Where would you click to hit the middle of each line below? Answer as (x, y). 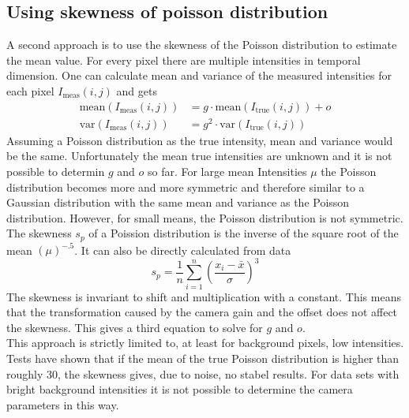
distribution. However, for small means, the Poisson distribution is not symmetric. (205, 217)
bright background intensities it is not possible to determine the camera (180, 389)
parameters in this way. (63, 404)
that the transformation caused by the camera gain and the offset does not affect (202, 312)
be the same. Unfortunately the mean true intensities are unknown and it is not (199, 156)
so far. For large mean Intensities (227, 171)
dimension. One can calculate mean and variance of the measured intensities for (199, 75)
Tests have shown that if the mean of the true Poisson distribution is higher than (203, 358)
